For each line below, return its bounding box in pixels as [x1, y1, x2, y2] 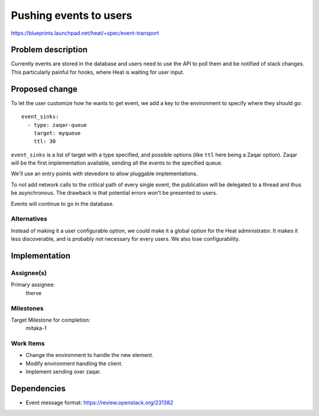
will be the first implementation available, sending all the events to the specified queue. [11, 159, 223, 166]
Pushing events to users [11, 9, 132, 22]
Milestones [11, 304, 44, 312]
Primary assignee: [11, 281, 56, 289]
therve [25, 289, 42, 296]
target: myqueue [33, 130, 81, 136]
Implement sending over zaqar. [25, 368, 102, 375]
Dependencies [11, 384, 66, 394]
